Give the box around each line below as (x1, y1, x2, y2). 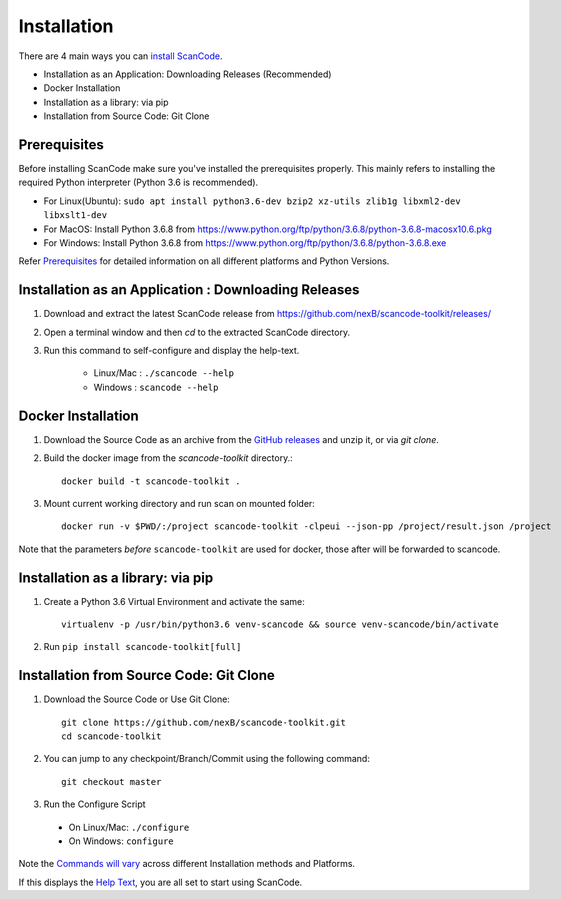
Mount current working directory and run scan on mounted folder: (43, 497, 315, 509)
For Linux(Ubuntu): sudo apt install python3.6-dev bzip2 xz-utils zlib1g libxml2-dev (43, 195, 461, 207)
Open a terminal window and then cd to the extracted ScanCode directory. (43, 326, 350, 338)
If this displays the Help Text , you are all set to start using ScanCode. (18, 876, 303, 888)
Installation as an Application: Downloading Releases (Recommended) (43, 68, 332, 80)
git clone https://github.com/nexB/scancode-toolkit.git (61, 716, 347, 728)
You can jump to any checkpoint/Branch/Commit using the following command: (43, 753, 370, 765)
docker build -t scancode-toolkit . (61, 475, 241, 487)
